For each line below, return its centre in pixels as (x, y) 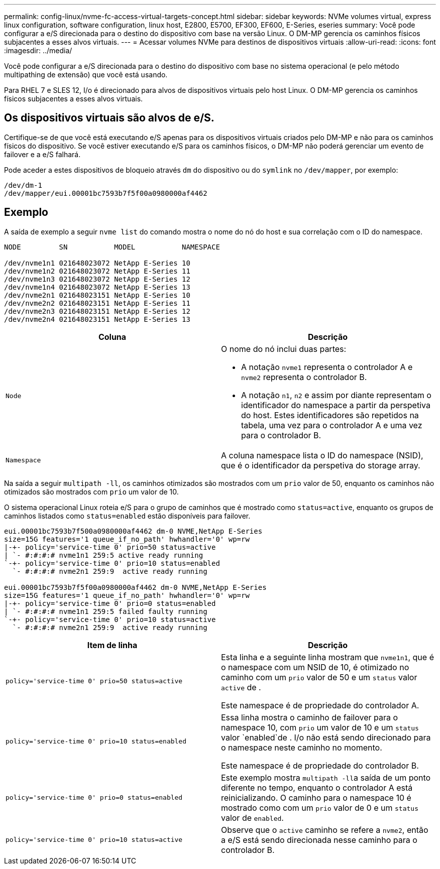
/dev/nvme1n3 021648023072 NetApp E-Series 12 (97, 279)
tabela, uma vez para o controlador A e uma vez (332, 425)
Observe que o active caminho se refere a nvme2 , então (325, 830)
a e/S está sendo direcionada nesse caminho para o (319, 840)
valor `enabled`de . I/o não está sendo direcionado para (326, 737)
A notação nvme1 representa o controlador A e (327, 367)
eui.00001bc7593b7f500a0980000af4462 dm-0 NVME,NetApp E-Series (133, 531)
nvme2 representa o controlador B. (304, 377)
